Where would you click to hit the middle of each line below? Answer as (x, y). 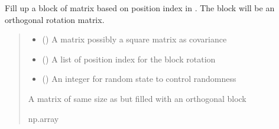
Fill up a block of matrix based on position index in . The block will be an (140, 8)
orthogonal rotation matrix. (55, 19)
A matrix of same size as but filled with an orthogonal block (137, 98)
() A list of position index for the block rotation (129, 59)
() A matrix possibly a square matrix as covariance (134, 39)
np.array (43, 118)
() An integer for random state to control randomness (139, 79)
